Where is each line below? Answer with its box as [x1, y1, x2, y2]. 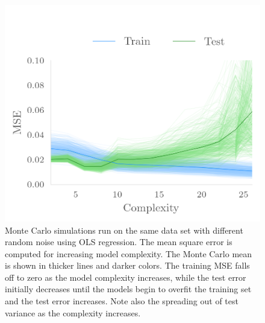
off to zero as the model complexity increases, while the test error [5, 270, 246, 283]
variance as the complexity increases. [5, 306, 141, 319]
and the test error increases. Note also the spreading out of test [5, 295, 238, 307]
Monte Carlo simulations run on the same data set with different [5, 223, 243, 236]
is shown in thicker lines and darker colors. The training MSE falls [5, 259, 250, 272]
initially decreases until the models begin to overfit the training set [5, 283, 252, 295]
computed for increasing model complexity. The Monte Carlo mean [5, 247, 252, 260]
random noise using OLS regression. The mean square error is [5, 235, 232, 248]
